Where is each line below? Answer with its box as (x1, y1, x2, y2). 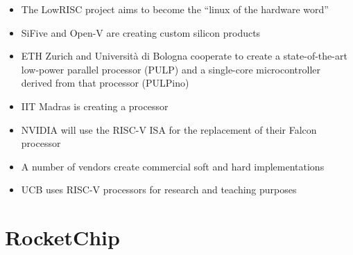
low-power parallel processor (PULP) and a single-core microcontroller (21, 62, 321, 76)
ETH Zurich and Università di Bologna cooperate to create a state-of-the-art (21, 49, 347, 63)
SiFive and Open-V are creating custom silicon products (21, 25, 261, 39)
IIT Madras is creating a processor (21, 98, 169, 113)
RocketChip (5, 223, 120, 252)
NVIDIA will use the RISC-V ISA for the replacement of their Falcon (21, 122, 317, 137)
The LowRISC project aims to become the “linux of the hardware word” (21, 2, 329, 16)
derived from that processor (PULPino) (21, 76, 189, 90)
